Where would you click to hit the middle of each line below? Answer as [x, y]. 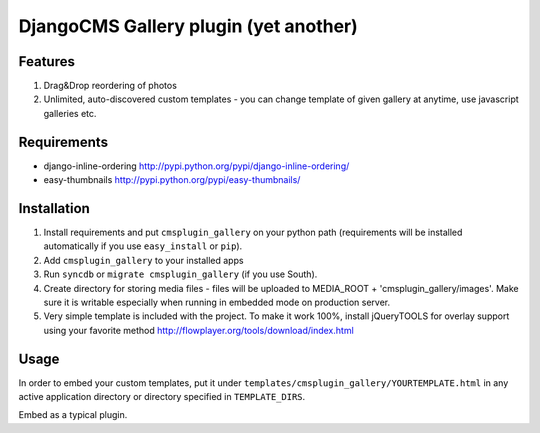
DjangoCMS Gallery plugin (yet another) [188, 26]
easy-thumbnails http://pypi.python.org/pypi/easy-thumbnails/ [172, 180]
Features [46, 61]
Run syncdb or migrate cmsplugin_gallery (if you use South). [180, 274]
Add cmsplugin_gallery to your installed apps [143, 260]
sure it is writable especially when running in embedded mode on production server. [216, 302]
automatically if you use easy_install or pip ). [143, 246]
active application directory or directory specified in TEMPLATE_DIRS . [162, 397]
